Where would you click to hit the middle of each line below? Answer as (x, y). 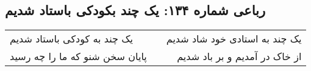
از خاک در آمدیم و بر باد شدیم (239, 56)
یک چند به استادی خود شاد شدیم (234, 39)
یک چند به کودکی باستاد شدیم (71, 39)
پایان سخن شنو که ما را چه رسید (78, 56)
